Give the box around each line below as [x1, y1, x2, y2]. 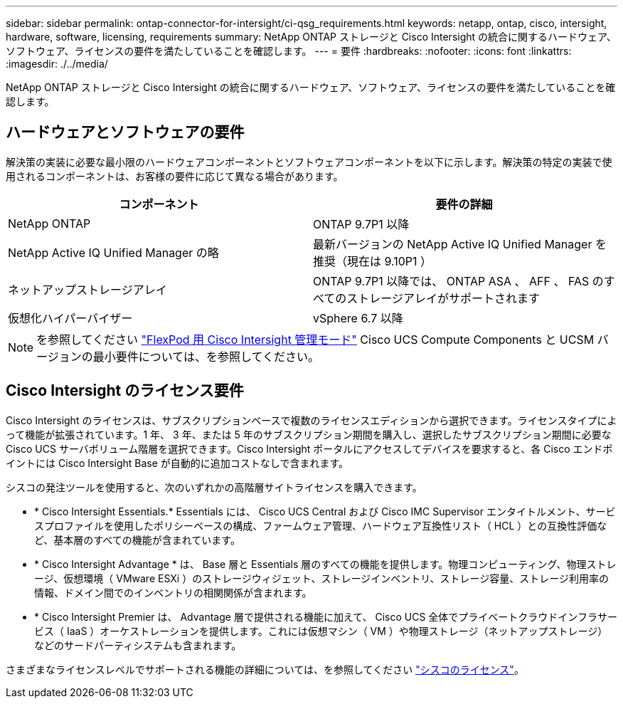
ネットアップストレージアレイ [8, 282, 167, 297]
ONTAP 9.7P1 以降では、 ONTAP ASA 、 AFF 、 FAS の [313, 273, 604, 288]
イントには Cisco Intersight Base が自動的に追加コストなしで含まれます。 [6, 456, 349, 469]
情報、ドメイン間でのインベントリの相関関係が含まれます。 [34, 586, 312, 599]
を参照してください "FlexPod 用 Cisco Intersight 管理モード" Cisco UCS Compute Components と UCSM [36, 332, 595, 347]
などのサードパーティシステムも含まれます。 [34, 639, 242, 651]
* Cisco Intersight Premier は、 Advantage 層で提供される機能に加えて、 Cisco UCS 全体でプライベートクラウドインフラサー [34, 610, 617, 623]
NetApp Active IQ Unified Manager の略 [8, 245, 219, 260]
